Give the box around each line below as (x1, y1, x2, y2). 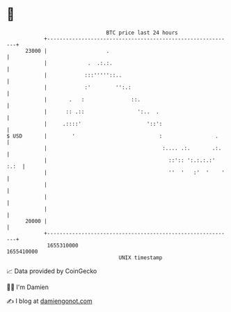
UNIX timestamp (118, 254, 163, 261)
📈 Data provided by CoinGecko (6, 267, 97, 275)
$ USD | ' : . (6, 132, 218, 140)
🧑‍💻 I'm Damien (6, 283, 49, 291)
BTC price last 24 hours (106, 29, 178, 36)
